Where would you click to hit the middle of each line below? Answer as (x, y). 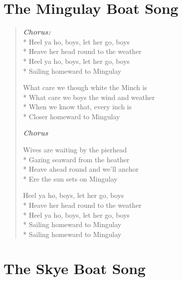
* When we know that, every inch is (77, 107)
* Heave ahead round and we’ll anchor (81, 169)
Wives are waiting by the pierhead (75, 150)
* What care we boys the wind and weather (89, 97)
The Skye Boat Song (75, 268)
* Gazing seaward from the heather (76, 159)
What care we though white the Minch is (85, 87)
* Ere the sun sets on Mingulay (70, 178)
